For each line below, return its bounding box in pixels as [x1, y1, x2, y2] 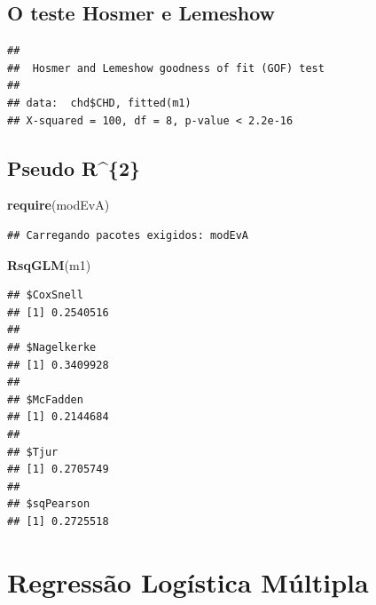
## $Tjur [7, 445, 59, 458]
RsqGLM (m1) [7, 255, 91, 274]
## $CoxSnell [7, 289, 83, 302]
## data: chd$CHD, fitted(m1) [7, 96, 192, 109]
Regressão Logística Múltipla [7, 563, 369, 600]
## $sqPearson [7, 498, 90, 511]
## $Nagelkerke [7, 340, 97, 354]
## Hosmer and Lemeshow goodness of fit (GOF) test [7, 61, 325, 75]
